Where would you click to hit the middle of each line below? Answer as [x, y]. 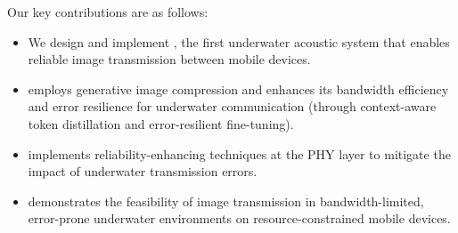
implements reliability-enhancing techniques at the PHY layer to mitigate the [239, 153]
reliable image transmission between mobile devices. [169, 59]
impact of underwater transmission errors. [143, 171]
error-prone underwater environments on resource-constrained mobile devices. [239, 218]
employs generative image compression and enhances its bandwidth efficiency [238, 88]
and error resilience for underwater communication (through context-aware [232, 106]
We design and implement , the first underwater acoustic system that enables [239, 41]
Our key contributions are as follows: [108, 12]
